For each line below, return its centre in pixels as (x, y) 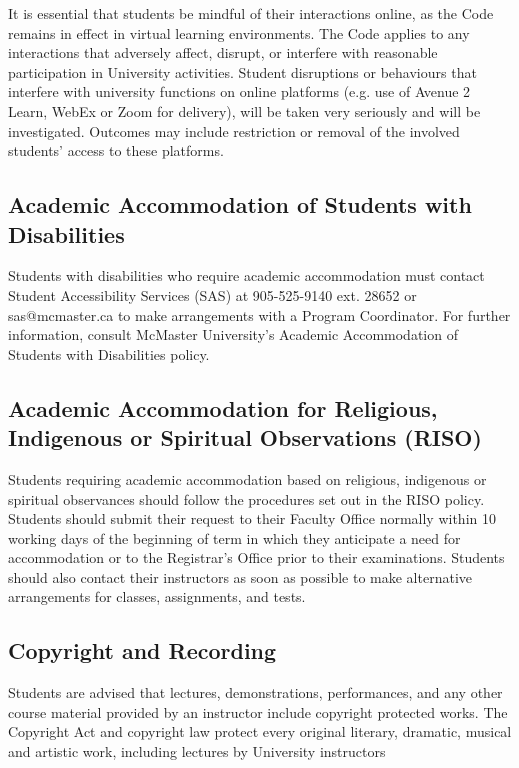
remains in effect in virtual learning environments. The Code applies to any (239, 32)
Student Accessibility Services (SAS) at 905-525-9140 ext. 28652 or (212, 294)
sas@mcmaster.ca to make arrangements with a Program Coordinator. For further (259, 314)
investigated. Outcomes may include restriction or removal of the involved (234, 130)
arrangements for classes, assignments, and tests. (157, 596)
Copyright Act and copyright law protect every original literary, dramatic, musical (260, 731)
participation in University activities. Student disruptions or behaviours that (242, 71)
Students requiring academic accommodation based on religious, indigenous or (247, 478)
